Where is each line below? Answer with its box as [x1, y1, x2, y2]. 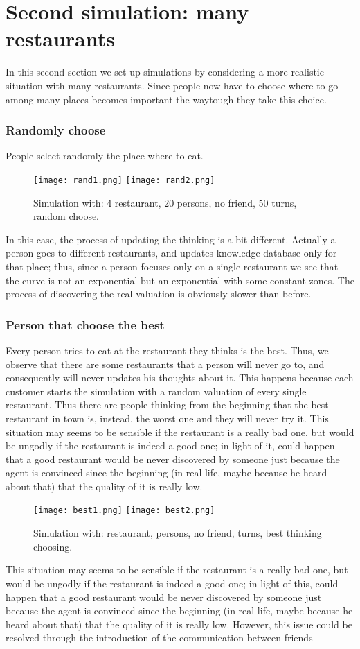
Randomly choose [6, 121, 106, 139]
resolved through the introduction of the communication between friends [6, 630, 313, 645]
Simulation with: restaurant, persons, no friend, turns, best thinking [33, 526, 322, 540]
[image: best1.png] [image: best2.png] [33, 505, 215, 516]
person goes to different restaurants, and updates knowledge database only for [6, 245, 337, 260]
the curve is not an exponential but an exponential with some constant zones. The [6, 272, 354, 287]
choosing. [33, 539, 73, 553]
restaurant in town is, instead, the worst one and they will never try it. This [6, 410, 329, 425]
